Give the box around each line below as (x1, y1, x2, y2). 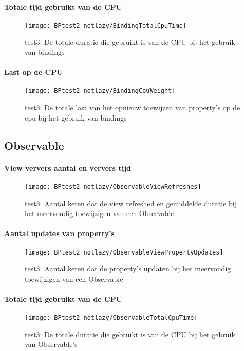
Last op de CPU (4, 67, 63, 77)
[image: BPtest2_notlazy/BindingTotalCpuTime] (25, 22, 186, 29)
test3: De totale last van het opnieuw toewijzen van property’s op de (25, 102, 240, 113)
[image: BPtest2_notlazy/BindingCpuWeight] (25, 87, 176, 95)
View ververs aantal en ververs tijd (4, 162, 132, 173)
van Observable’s (25, 339, 78, 349)
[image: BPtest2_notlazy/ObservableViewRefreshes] (25, 183, 201, 190)
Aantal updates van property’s (4, 228, 115, 239)
